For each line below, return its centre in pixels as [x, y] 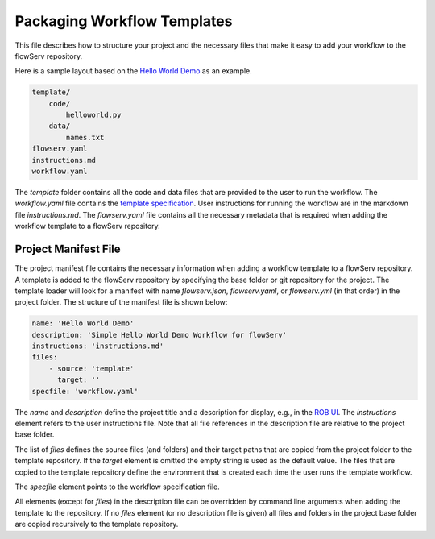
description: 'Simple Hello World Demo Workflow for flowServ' [159, 335]
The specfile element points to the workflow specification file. [118, 487]
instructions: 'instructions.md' [98, 346]
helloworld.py [93, 115]
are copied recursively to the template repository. [97, 524]
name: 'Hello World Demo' [83, 323]
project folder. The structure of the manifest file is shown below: [121, 302]
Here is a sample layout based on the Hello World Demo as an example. [134, 71]
